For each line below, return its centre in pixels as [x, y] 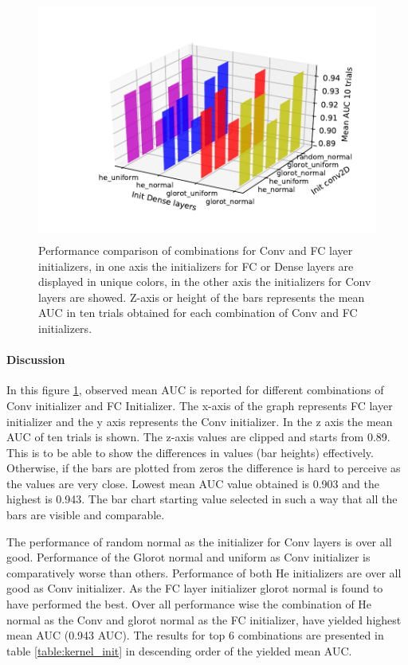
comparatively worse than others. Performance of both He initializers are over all [204, 572]
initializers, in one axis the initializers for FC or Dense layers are [196, 266]
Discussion [36, 360]
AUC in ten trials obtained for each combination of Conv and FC [198, 313]
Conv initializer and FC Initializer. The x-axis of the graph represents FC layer [200, 405]
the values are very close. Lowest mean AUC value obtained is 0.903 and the [193, 483]
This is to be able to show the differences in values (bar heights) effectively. [190, 452]
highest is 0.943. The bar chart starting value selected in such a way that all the [202, 499]
